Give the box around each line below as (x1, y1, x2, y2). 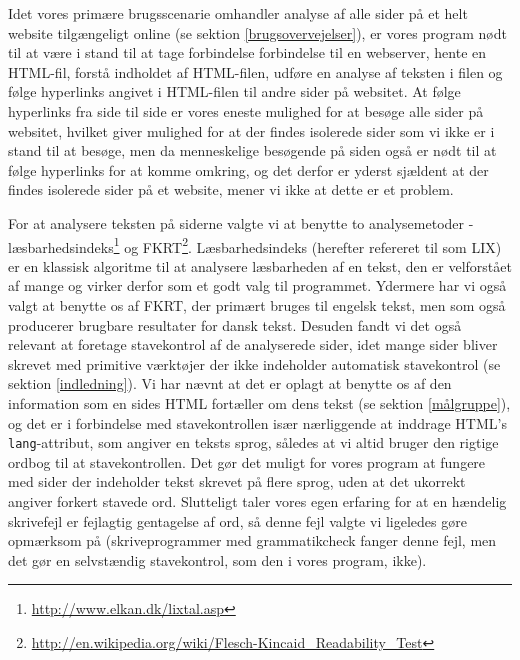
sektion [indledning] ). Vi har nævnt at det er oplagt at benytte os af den (8, 373, 452, 394)
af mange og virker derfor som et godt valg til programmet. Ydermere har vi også (8, 275, 507, 296)
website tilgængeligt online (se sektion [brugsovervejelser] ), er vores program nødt (8, 22, 507, 43)
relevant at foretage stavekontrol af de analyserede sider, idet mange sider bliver (8, 334, 498, 355)
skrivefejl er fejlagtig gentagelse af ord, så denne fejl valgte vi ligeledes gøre (8, 510, 467, 531)
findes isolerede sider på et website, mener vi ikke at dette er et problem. (8, 179, 454, 200)
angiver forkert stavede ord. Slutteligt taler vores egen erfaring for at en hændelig (8, 490, 507, 511)
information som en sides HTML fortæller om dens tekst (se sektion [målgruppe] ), (8, 392, 511, 413)
